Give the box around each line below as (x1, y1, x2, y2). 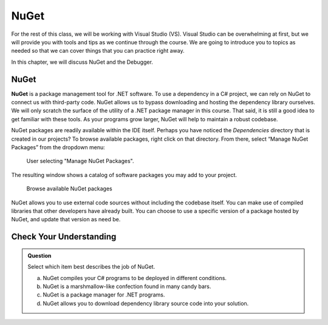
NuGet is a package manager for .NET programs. (43, 291, 165, 298)
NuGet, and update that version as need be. (11, 216, 121, 223)
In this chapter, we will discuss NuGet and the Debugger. (11, 58, 153, 65)
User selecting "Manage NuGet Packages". (26, 158, 134, 165)
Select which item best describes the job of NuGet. (27, 263, 155, 270)
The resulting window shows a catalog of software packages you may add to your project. (11, 171, 237, 178)
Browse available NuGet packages (26, 185, 112, 192)
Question (27, 252, 52, 259)
